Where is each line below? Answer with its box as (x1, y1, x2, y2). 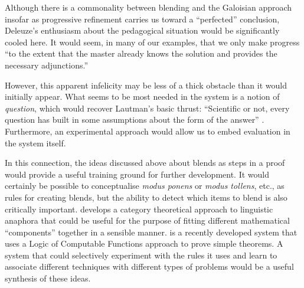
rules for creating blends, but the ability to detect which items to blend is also (5, 191, 287, 203)
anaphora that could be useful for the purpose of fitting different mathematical (5, 214, 290, 227)
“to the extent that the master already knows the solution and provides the (5, 47, 277, 60)
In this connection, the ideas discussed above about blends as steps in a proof (5, 156, 285, 169)
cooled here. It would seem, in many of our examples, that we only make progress (5, 35, 300, 48)
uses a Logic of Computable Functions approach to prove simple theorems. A (5, 237, 283, 250)
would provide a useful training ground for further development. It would (5, 168, 269, 180)
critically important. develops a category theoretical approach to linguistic (5, 202, 273, 215)
